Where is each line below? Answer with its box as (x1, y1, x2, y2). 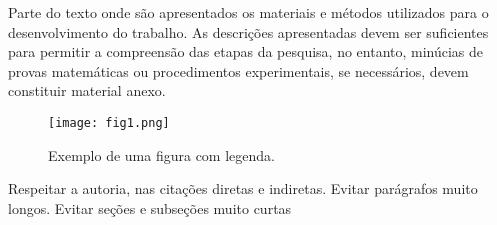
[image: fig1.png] (48, 115, 170, 130)
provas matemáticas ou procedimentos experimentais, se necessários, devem (8, 60, 469, 81)
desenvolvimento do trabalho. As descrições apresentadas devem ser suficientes (8, 21, 489, 42)
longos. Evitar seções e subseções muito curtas (8, 197, 292, 218)
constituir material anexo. (8, 80, 166, 101)
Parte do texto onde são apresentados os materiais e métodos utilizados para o (8, 2, 489, 22)
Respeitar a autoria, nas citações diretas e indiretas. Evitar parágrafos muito (8, 178, 478, 199)
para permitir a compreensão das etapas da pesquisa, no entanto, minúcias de (8, 41, 484, 62)
